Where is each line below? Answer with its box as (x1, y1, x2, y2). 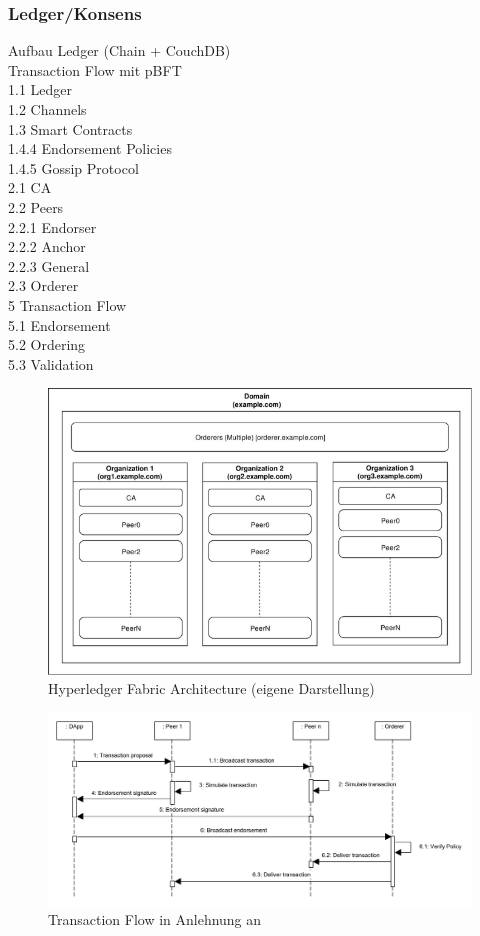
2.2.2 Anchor (8, 236, 86, 257)
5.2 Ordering (8, 334, 86, 355)
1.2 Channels (8, 99, 87, 119)
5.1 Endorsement (8, 314, 111, 335)
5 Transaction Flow (8, 294, 127, 315)
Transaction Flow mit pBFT (8, 59, 182, 80)
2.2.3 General (8, 255, 90, 276)
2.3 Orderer (8, 275, 79, 296)
